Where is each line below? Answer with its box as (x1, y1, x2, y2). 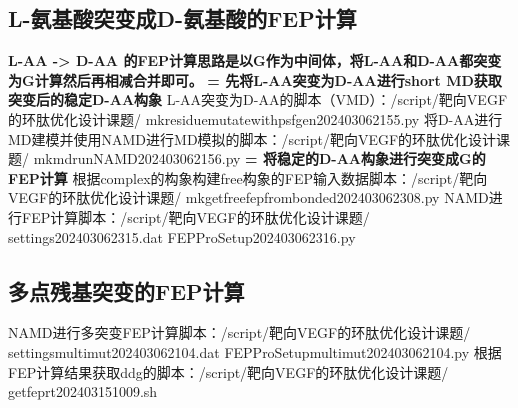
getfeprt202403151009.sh (8, 381, 158, 402)
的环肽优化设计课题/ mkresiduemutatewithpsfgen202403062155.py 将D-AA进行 (8, 108, 503, 129)
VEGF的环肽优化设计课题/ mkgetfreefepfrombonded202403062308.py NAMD (8, 187, 489, 208)
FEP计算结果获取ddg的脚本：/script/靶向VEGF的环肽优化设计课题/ (8, 361, 449, 382)
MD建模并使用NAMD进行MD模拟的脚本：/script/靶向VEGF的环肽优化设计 (8, 128, 497, 149)
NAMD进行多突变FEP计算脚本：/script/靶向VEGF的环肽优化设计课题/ (8, 322, 471, 343)
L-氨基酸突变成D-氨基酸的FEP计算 (8, 3, 357, 34)
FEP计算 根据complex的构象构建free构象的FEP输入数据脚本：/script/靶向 (8, 167, 488, 188)
